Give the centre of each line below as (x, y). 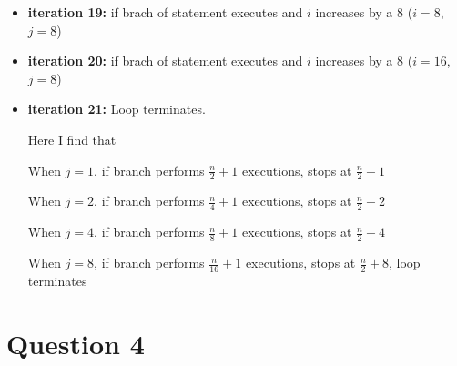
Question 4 (76, 343)
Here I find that (72, 139)
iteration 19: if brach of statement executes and (165, 12)
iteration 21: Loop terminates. (117, 109)
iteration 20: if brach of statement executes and (165, 61)
